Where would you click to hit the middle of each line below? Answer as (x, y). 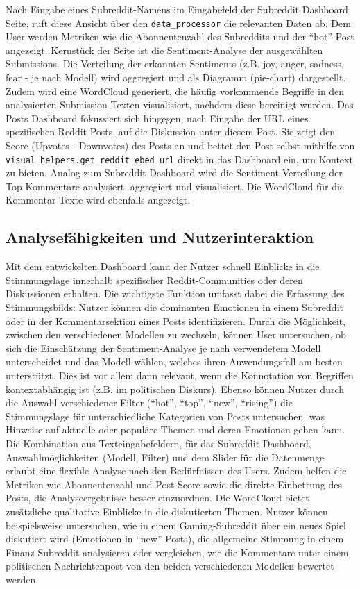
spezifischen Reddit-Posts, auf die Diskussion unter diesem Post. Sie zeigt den (171, 132)
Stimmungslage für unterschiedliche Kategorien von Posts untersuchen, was (165, 416)
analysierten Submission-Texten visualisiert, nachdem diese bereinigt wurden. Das (180, 105)
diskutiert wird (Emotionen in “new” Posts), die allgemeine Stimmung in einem (175, 539)
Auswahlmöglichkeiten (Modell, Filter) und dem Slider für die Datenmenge (165, 457)
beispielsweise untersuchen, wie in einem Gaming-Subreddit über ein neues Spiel (176, 525)
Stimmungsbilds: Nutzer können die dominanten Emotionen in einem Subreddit (174, 307)
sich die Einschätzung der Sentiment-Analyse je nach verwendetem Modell (163, 348)
